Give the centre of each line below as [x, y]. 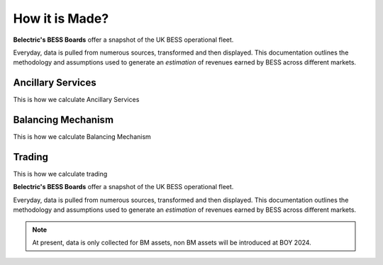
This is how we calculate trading [60, 174]
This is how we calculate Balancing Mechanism [82, 137]
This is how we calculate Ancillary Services [76, 100]
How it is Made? [61, 18]
